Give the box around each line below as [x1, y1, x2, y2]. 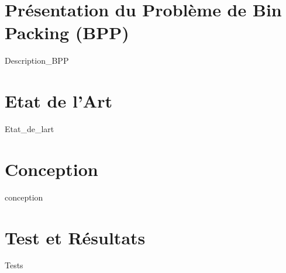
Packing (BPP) [5, 20, 129, 44]
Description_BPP [5, 54, 69, 67]
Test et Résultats [5, 225, 146, 249]
